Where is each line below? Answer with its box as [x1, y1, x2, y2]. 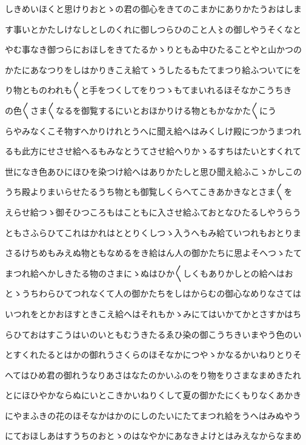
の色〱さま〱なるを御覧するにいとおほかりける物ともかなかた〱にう [5, 104, 276, 116]
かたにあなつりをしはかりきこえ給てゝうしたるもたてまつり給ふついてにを [5, 63, 301, 76]
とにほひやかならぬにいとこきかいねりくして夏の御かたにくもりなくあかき [5, 389, 302, 401]
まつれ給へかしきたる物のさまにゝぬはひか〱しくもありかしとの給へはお [5, 266, 293, 279]
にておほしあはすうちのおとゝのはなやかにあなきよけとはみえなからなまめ [5, 429, 302, 442]
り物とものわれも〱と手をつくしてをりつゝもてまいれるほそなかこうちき [5, 84, 292, 96]
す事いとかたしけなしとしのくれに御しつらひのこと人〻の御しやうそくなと [5, 22, 302, 35]
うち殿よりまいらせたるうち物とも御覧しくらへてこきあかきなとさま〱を [5, 185, 293, 198]
